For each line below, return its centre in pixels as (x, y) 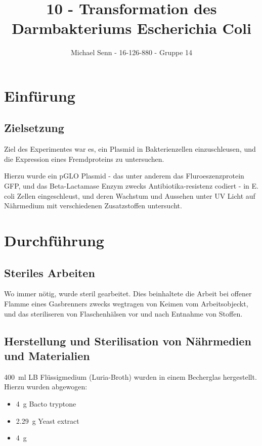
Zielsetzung (34, 128)
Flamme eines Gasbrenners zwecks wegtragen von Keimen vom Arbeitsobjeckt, (126, 304)
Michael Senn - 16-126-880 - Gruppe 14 (132, 52)
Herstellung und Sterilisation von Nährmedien (128, 341)
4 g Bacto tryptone (46, 404)
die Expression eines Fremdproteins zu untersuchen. (84, 159)
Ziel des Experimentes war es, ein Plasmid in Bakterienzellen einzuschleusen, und (130, 149)
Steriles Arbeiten (50, 272)
